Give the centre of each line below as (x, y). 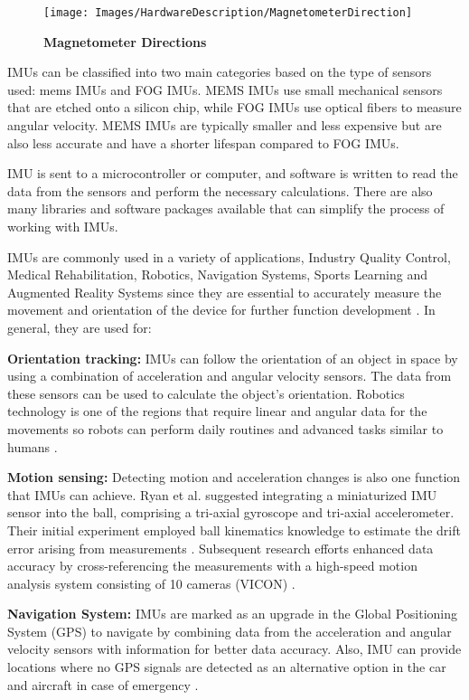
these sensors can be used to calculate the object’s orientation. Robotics (206, 393)
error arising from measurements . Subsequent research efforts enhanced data (220, 548)
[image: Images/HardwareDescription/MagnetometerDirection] (228, 13)
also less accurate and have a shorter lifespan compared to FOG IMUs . (203, 142)
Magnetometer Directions (125, 41)
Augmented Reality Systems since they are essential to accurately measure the (225, 292)
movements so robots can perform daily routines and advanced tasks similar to (225, 428)
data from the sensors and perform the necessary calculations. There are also (220, 190)
